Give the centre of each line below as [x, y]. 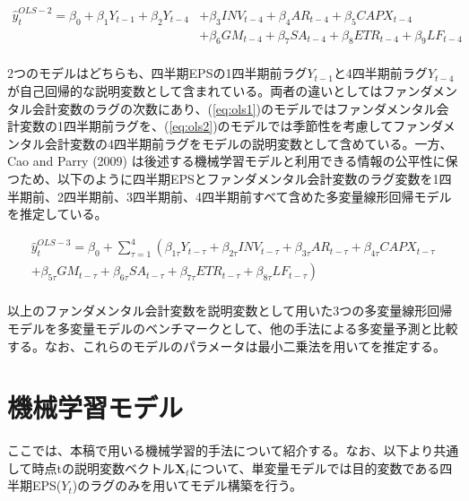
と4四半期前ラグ [380, 73]
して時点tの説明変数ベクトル [91, 467]
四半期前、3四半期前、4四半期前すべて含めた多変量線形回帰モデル [257, 196]
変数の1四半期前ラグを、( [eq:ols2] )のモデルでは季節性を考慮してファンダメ [237, 126]
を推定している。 [57, 214]
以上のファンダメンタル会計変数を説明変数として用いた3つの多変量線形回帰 [230, 311]
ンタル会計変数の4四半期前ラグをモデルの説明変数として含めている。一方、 [230, 143]
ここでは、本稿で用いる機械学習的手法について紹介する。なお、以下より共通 [233, 450]
